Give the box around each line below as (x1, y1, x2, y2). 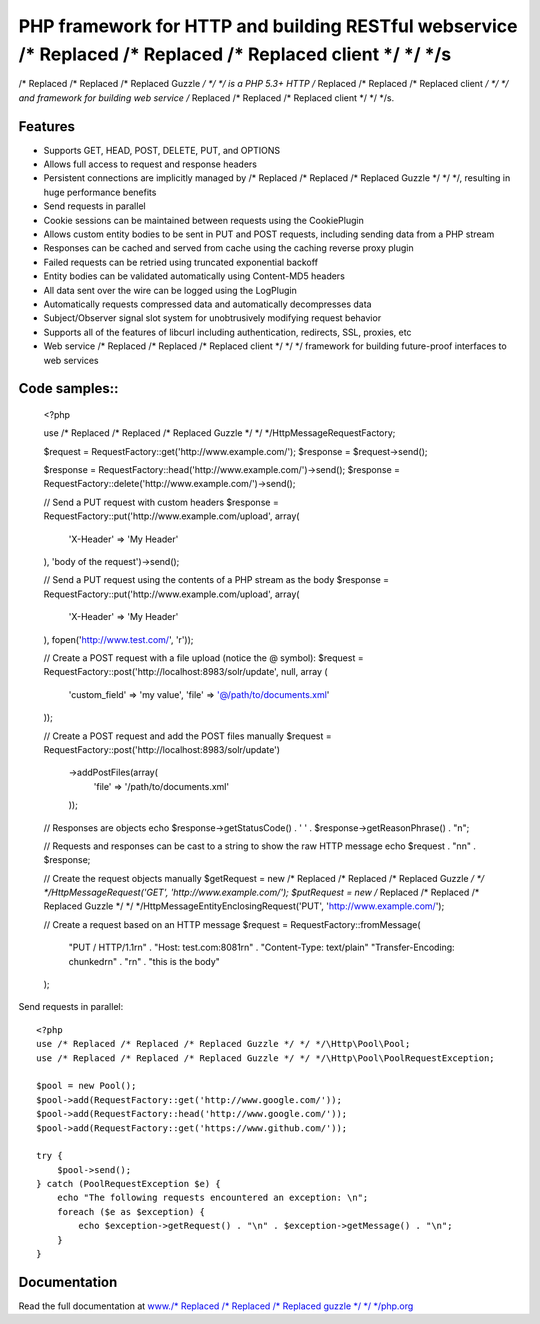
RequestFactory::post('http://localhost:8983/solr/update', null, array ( (43, 666, 329, 678)
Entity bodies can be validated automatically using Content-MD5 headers (43, 270, 345, 282)
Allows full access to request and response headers (43, 158, 257, 170)
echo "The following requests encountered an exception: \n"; (56, 1192, 369, 1204)
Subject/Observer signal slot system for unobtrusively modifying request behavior (43, 312, 382, 324)
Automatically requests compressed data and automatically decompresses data (43, 298, 372, 310)
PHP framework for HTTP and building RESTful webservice (18, 15, 518, 37)
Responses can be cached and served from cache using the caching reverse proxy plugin (43, 242, 414, 254)
